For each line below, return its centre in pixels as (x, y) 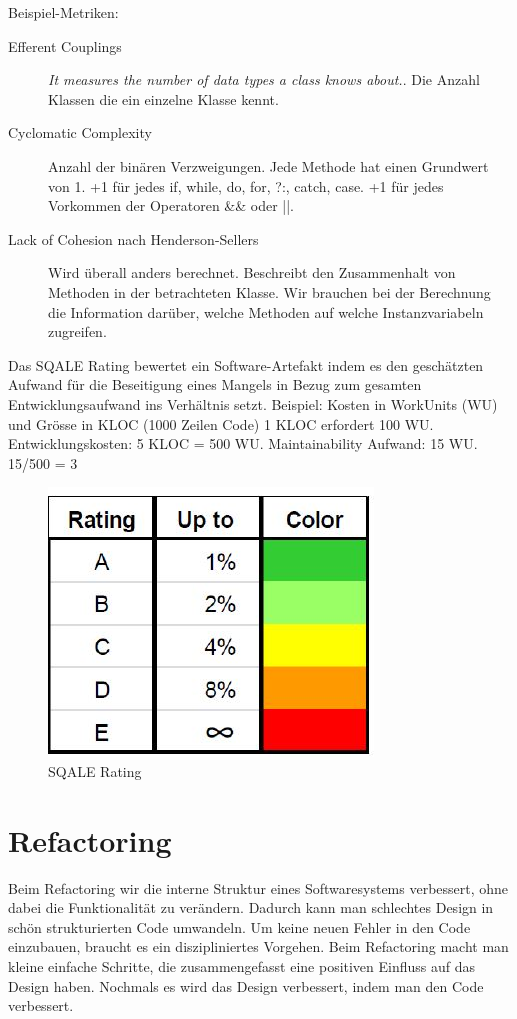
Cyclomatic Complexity (80, 132)
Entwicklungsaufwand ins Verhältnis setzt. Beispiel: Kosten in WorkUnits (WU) (253, 403)
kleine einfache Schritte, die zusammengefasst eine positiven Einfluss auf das (242, 965)
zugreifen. (77, 331)
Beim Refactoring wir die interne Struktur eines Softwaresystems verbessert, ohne (258, 887)
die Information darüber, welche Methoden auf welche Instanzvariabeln (266, 311)
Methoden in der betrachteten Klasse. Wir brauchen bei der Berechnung (269, 291)
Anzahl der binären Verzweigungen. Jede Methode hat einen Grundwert (268, 165)
